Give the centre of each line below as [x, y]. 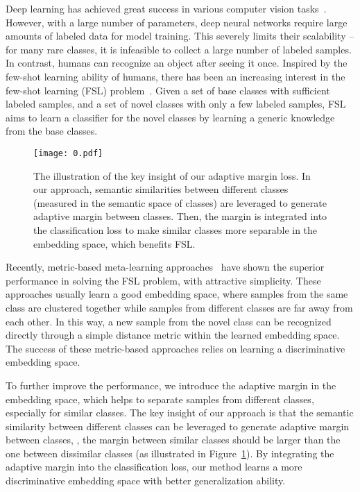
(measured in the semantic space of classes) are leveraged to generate [180, 202]
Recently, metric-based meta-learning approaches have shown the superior [165, 267]
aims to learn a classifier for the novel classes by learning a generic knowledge [170, 117]
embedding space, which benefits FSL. [114, 243]
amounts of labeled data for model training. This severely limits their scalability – [180, 36]
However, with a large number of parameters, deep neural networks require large [177, 22]
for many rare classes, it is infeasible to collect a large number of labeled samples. [179, 49]
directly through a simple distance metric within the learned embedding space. [173, 335]
